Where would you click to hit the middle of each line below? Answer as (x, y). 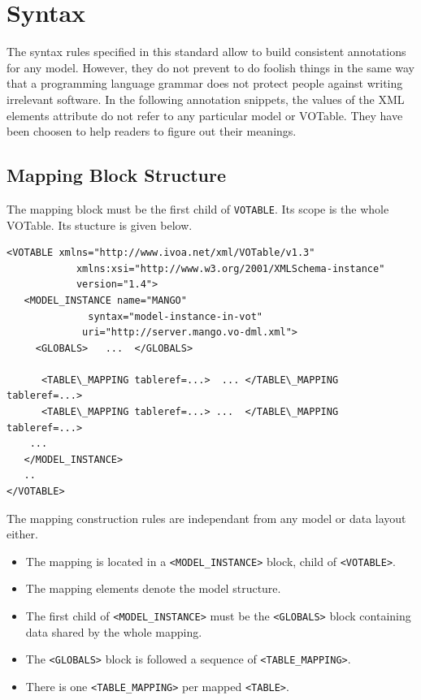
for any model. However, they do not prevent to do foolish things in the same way (210, 67)
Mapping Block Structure (116, 175)
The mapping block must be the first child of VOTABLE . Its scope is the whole (198, 208)
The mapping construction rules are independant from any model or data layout (206, 518)
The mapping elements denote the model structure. (153, 588)
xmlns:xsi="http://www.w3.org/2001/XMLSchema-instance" (230, 268)
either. (22, 534)
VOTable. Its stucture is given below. (100, 225)
